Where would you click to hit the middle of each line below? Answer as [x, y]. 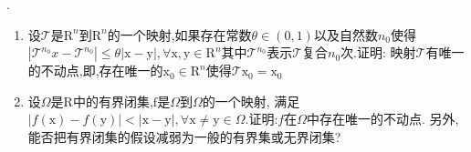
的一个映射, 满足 [251, 101]
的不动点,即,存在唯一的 [95, 71]
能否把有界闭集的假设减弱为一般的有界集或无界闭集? [184, 136]
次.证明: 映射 [378, 52]
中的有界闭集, [113, 101]
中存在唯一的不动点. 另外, [383, 119]
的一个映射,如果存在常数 [179, 34]
